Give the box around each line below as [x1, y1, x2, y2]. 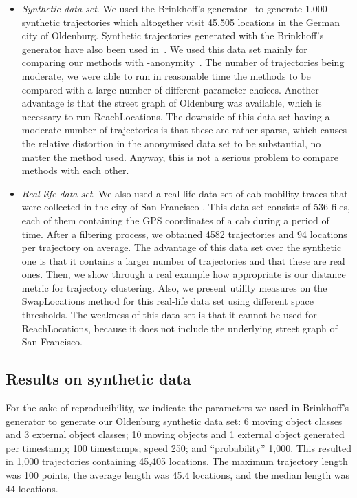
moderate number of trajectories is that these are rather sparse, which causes [21, 122, 347, 137]
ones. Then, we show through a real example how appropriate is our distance [21, 267, 346, 281]
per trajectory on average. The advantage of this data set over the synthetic [21, 240, 342, 255]
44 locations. [6, 481, 58, 495]
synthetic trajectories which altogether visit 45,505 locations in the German [21, 14, 340, 29]
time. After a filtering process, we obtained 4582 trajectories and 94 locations [21, 226, 347, 241]
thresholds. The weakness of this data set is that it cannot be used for [21, 307, 317, 322]
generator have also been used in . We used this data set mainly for [21, 41, 307, 56]
